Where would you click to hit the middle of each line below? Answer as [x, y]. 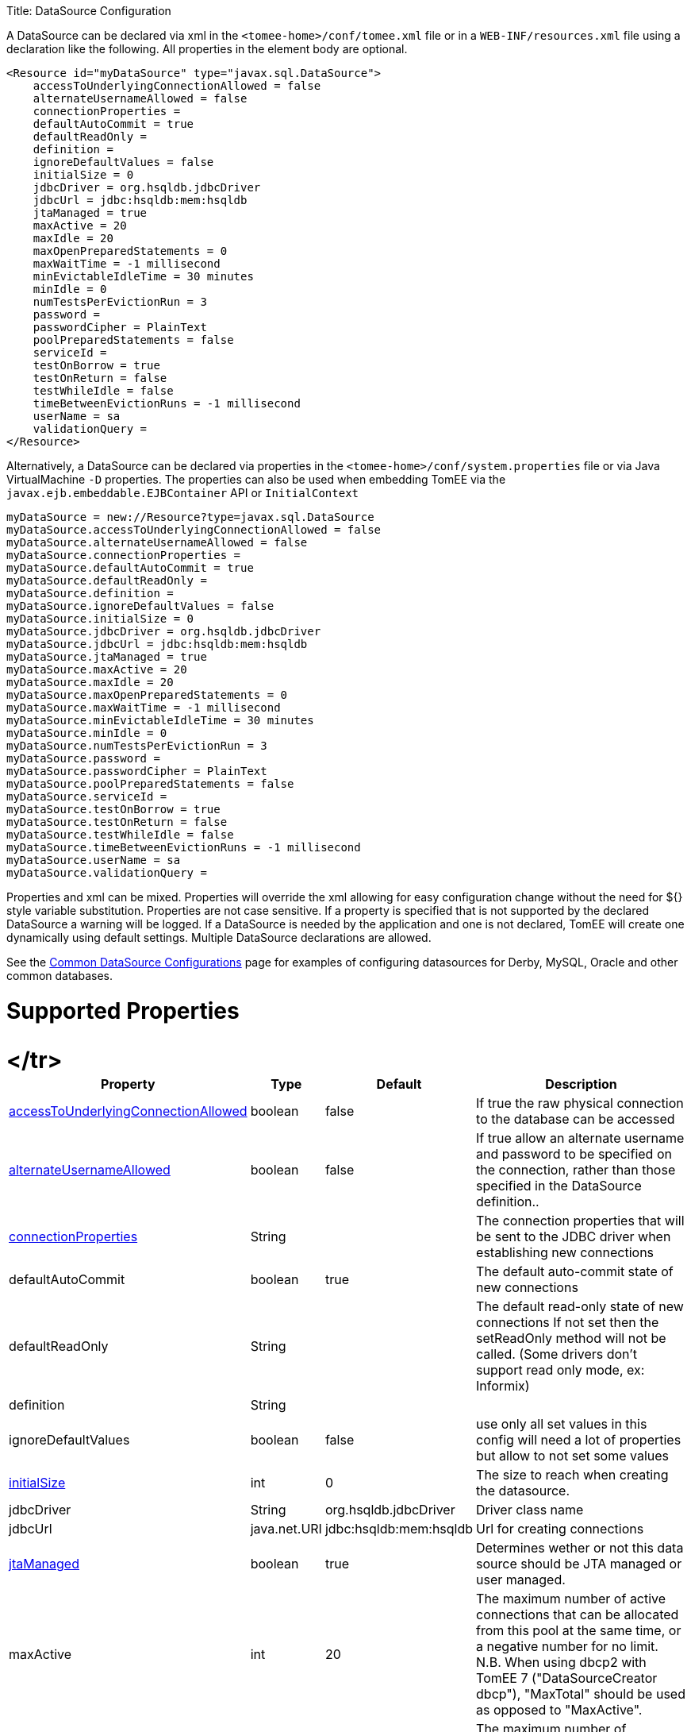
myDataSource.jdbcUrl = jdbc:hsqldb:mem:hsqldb [157, 644]
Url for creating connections [560, 1528]
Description [581, 1084]
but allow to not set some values [573, 1455]
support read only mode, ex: [560, 1369]
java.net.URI [286, 1528]
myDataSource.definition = [90, 593]
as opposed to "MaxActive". [559, 1709]
